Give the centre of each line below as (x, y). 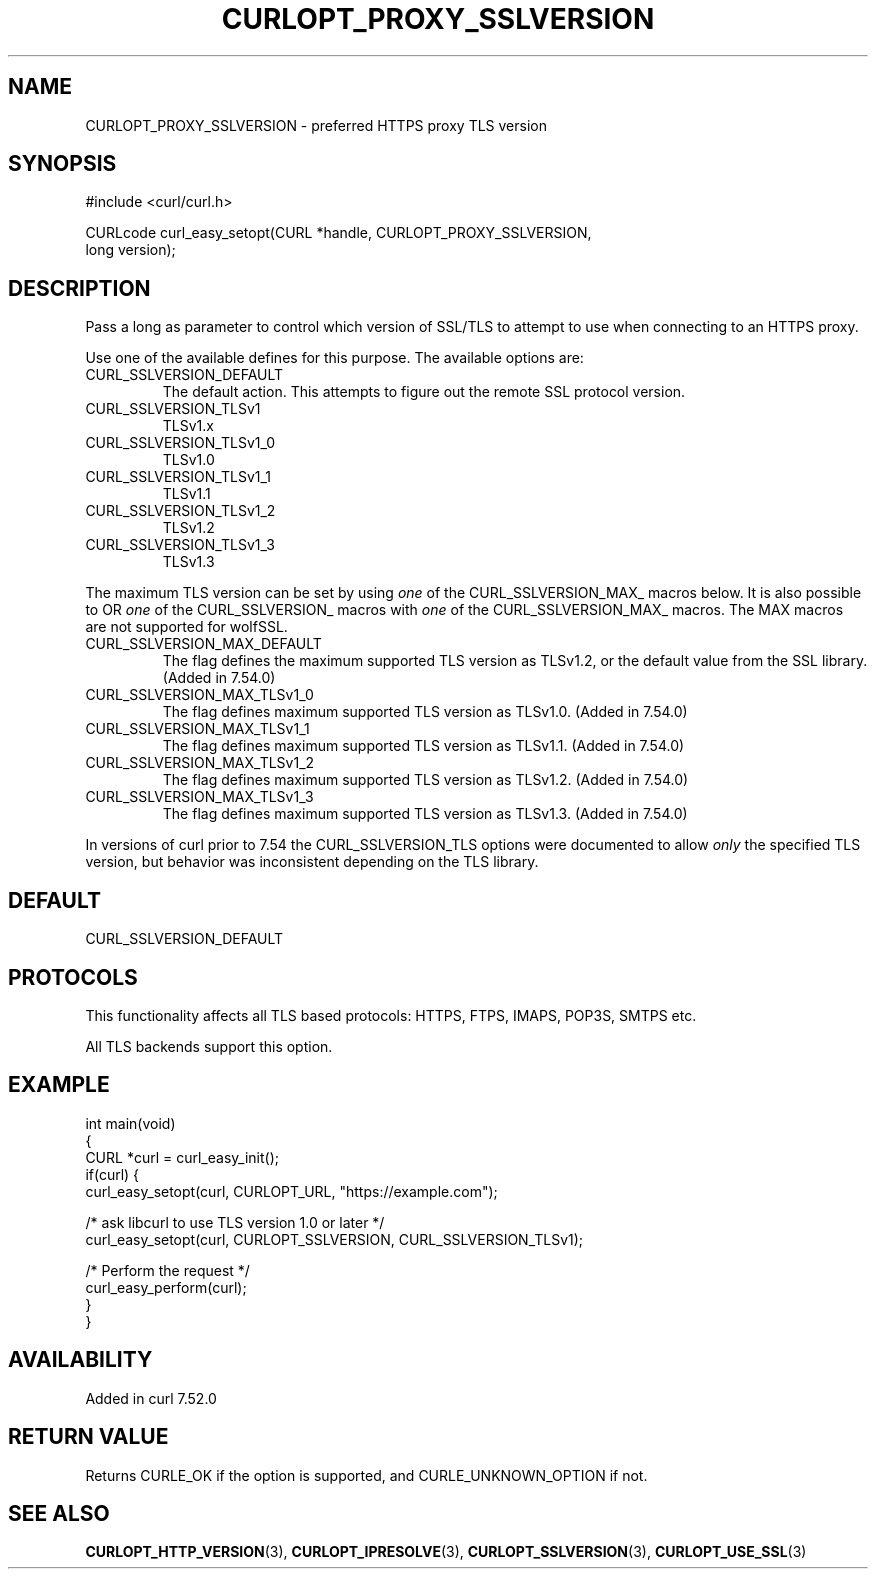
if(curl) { (112, 1174)
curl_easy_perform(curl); (166, 1287)
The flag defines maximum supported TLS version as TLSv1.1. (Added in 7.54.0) (423, 746)
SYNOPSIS (62, 164)
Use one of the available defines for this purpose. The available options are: (334, 358)
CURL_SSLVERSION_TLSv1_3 (180, 545)
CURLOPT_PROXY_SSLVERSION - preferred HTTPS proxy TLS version (316, 125)
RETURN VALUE (88, 1437)
